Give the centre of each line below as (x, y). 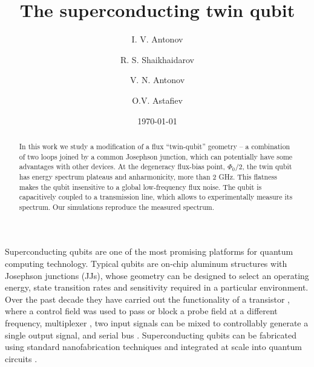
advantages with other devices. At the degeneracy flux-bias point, (122, 167)
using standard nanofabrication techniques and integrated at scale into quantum (153, 347)
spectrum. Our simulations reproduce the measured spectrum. (117, 207)
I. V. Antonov (157, 39)
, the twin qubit (267, 167)
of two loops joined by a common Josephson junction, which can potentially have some (156, 156)
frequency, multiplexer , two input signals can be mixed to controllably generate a (157, 323)
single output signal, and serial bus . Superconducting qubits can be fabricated (151, 335)
